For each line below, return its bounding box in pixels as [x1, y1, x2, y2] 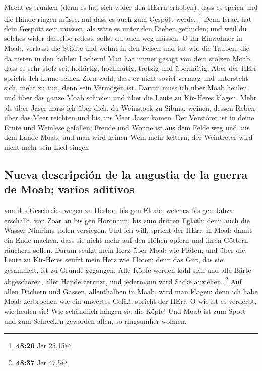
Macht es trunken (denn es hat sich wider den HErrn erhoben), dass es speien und [4, 2, 258, 12]
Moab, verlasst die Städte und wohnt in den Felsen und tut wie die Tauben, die [4, 43, 250, 54]
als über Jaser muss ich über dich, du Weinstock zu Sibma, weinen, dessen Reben [4, 102, 255, 113]
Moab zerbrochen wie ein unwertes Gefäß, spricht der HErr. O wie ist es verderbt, [4, 296, 257, 306]
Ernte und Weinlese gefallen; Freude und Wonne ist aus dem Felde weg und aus [4, 122, 250, 132]
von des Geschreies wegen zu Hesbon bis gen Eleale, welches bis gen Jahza [4, 205, 233, 216]
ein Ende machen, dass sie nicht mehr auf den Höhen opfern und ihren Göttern [4, 234, 248, 245]
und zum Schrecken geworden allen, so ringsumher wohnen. [4, 315, 187, 326]
